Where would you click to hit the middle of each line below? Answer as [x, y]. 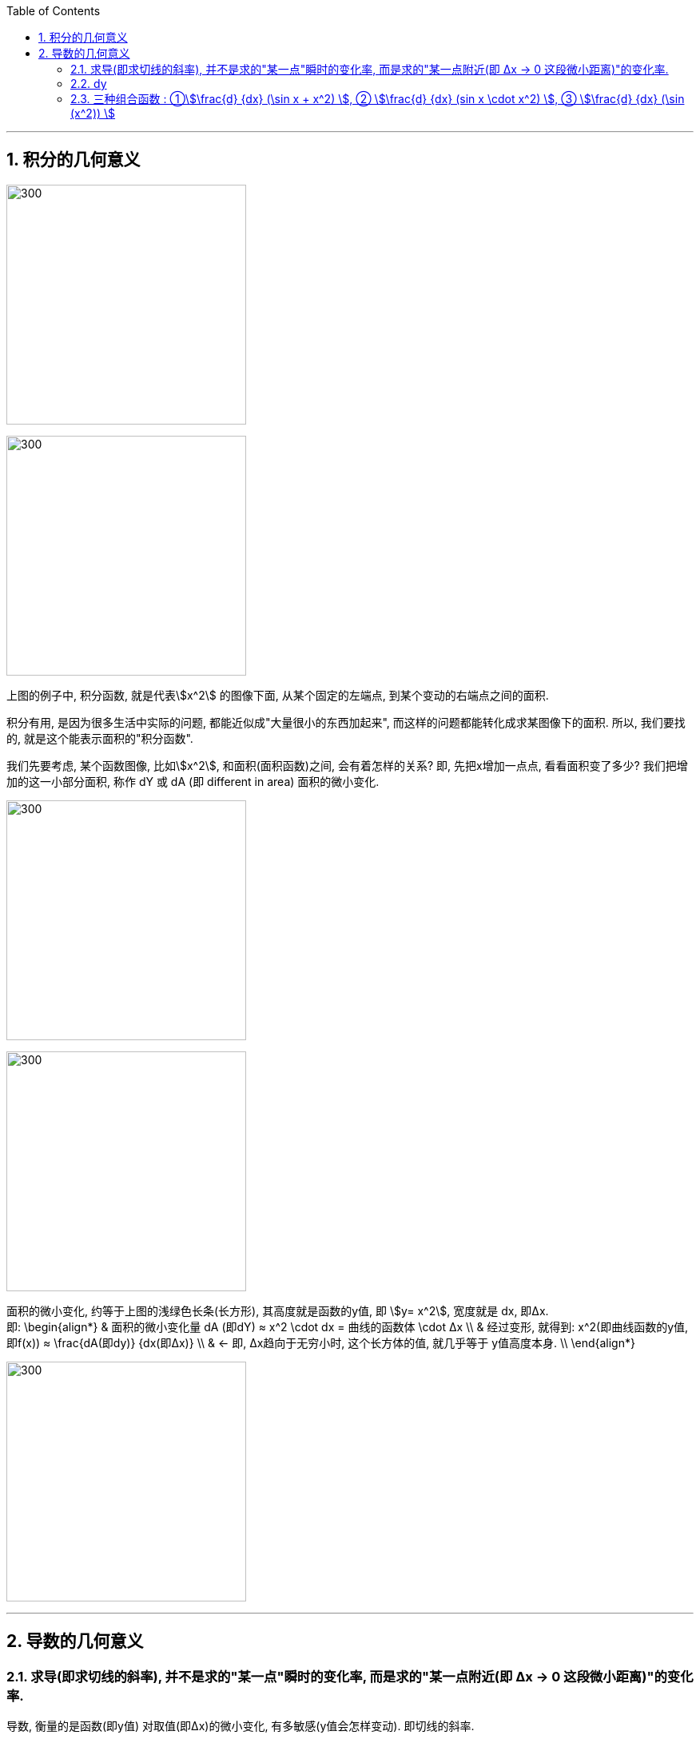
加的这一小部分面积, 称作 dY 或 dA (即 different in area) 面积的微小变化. [193, 781]
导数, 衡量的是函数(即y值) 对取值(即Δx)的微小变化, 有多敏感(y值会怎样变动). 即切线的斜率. [241, 1726]
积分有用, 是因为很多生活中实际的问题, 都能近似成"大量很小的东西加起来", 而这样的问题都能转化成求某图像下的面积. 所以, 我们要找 [346, 722]
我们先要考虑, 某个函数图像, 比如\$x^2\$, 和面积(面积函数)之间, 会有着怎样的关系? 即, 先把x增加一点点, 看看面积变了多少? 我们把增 [347, 765]
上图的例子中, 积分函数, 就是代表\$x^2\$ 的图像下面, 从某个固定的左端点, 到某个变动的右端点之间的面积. [278, 695]
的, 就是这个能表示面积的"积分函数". [100, 738]
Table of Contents [54, 11]
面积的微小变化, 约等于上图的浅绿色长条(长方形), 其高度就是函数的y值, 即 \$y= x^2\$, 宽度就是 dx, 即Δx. [278, 1310]
